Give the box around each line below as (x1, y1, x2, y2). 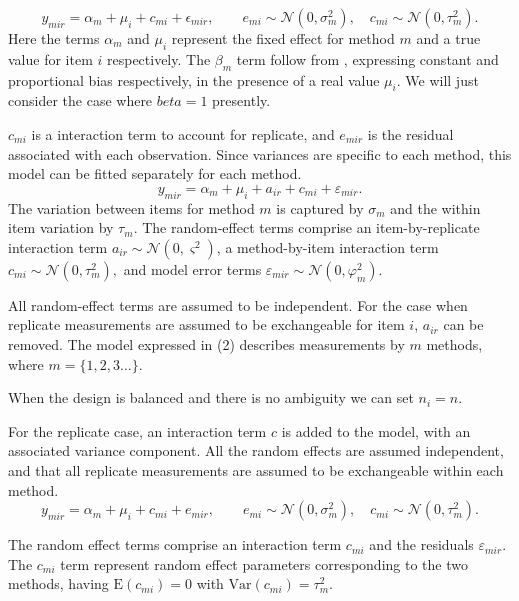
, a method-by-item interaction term (216, 236, 439, 257)
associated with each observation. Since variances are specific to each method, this (8, 143, 512, 164)
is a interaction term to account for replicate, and (31, 123, 335, 144)
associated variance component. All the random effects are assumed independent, (8, 440, 504, 461)
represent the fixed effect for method (171, 28, 395, 48)
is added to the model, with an (281, 420, 471, 441)
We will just (405, 69, 479, 90)
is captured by (276, 197, 364, 218)
